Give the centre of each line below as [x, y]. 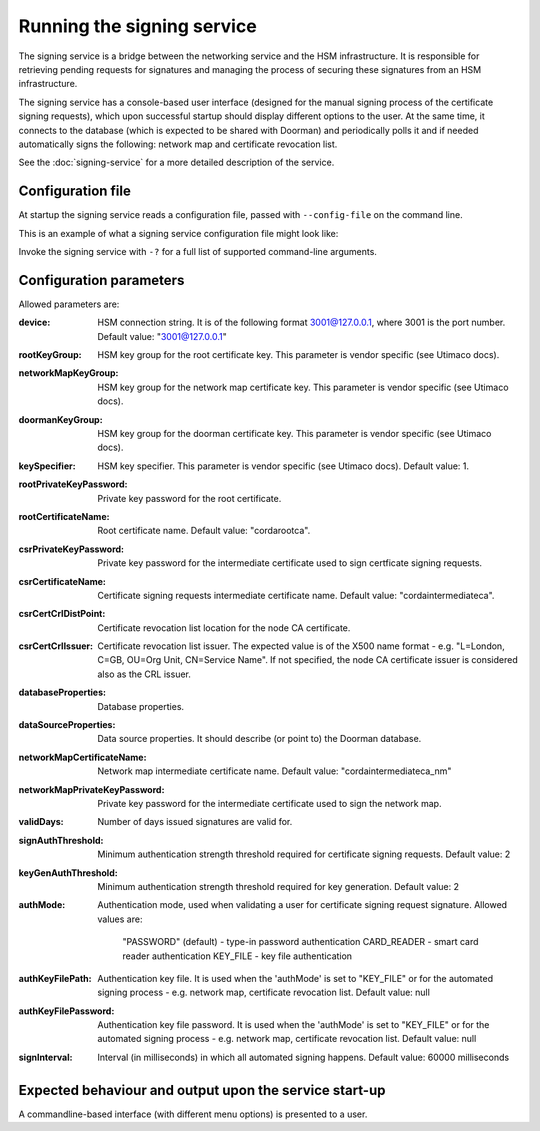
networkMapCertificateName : [82, 757]
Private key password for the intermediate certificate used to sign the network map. [269, 803]
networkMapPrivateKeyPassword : [91, 789]
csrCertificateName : [62, 581]
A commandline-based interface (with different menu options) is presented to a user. [193, 1114]
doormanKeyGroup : [61, 419]
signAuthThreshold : [61, 840]
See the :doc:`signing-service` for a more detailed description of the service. [176, 162]
